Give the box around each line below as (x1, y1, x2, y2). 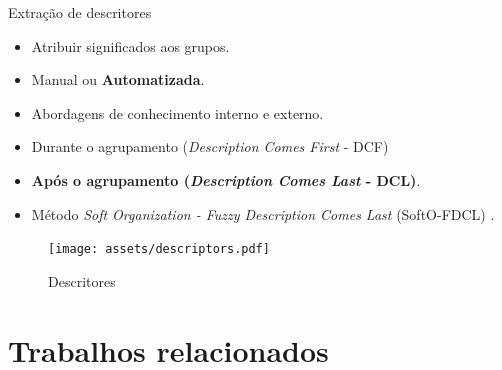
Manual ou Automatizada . (31, 69, 205, 90)
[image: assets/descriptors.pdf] (48, 242, 270, 257)
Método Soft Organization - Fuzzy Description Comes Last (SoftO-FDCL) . (31, 203, 495, 224)
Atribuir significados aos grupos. (31, 35, 230, 56)
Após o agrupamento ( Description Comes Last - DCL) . (31, 169, 421, 190)
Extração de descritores (8, 2, 152, 22)
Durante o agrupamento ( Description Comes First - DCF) (31, 136, 389, 157)
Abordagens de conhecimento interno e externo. (31, 102, 324, 123)
